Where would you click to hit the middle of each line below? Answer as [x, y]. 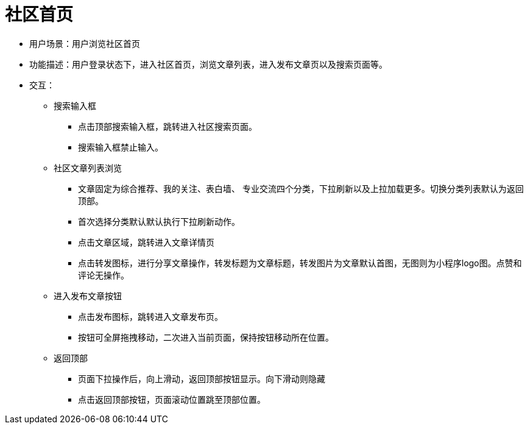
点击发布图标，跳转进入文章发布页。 [150, 316]
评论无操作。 [104, 275]
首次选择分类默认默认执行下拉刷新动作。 [159, 221]
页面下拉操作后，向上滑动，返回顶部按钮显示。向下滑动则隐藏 [202, 378]
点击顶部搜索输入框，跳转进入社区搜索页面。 [167, 126]
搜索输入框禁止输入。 [121, 147]
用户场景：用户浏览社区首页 [85, 43]
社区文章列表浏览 [88, 168]
